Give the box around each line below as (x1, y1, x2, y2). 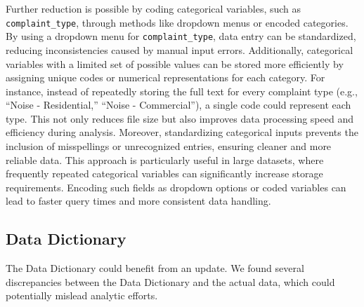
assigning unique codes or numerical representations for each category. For (6, 70, 325, 85)
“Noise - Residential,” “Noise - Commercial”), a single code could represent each (6, 97, 351, 112)
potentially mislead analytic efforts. (6, 288, 158, 303)
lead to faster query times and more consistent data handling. (6, 193, 271, 208)
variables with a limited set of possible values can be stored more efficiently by (6, 56, 344, 71)
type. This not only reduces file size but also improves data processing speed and (6, 111, 353, 125)
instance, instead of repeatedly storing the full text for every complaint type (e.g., (6, 83, 358, 98)
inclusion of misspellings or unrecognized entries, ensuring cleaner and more (6, 139, 332, 153)
